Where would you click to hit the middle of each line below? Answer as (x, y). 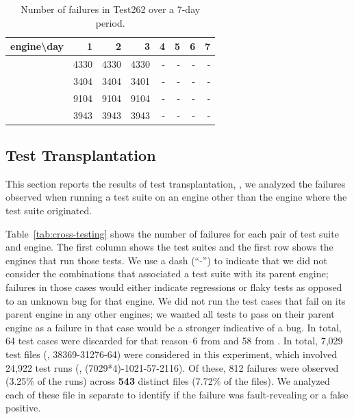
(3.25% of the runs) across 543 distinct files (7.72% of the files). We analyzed (168, 381)
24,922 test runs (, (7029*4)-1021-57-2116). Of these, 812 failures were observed (172, 367)
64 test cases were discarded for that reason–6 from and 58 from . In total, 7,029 (174, 341)
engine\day (37, 46)
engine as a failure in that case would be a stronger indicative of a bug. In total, (174, 327)
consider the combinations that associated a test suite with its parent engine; (167, 274)
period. (110, 22)
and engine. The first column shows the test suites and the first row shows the (169, 247)
